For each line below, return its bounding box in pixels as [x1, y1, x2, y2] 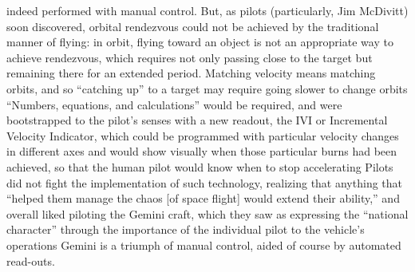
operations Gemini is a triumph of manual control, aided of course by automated [6, 236, 401, 253]
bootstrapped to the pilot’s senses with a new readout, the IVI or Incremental [6, 112, 388, 128]
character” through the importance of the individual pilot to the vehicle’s [6, 221, 365, 238]
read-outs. [6, 252, 55, 269]
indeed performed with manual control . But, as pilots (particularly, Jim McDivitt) [6, 2, 409, 18]
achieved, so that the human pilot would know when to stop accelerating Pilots [6, 158, 393, 175]
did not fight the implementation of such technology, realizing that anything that [6, 174, 403, 191]
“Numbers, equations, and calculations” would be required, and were [6, 96, 342, 112]
